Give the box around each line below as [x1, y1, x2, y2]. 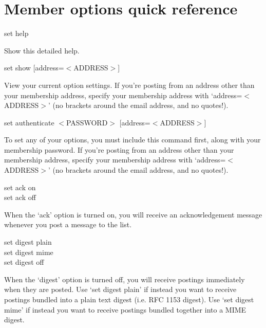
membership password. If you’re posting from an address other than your [4, 144, 234, 155]
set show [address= [4, 62, 64, 73]
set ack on [4, 181, 36, 192]
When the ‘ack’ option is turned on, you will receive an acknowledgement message [4, 209, 262, 220]
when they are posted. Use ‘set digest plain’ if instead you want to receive [4, 284, 237, 295]
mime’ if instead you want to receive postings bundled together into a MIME [4, 304, 246, 315]
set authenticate [4, 117, 54, 127]
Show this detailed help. [4, 45, 80, 56]
